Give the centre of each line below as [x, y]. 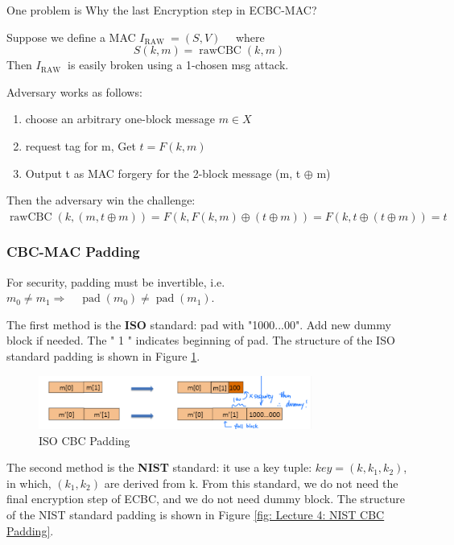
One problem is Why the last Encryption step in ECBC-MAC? [162, 10]
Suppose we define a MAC [71, 37]
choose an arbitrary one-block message [120, 119]
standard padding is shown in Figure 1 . [103, 355]
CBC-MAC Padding [73, 252]
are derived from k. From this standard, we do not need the [251, 483]
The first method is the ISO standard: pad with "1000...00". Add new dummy [199, 324]
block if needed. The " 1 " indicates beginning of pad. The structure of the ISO [201, 340]
